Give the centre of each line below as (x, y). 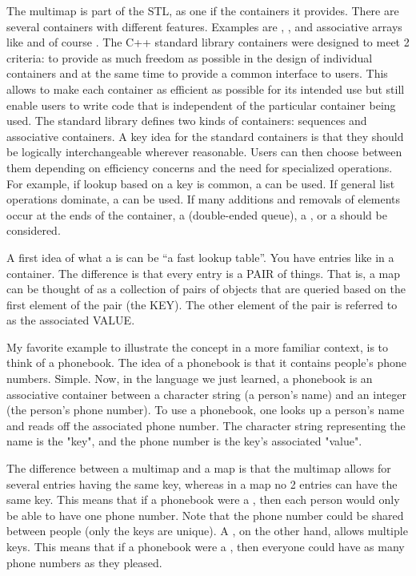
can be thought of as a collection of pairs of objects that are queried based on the (206, 289)
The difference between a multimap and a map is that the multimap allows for (199, 468)
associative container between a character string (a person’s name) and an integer (206, 394)
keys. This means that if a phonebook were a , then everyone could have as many (206, 546)
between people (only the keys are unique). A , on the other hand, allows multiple (207, 531)
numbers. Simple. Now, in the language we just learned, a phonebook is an (190, 379)
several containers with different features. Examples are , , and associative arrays (204, 26)
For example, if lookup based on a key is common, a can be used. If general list (201, 183)
